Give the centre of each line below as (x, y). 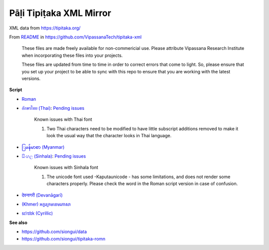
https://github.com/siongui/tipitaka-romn (64, 239)
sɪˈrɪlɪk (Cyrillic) (37, 213)
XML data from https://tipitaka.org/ (45, 28)
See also (18, 223)
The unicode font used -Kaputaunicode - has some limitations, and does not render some (138, 177)
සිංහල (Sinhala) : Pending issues (54, 156)
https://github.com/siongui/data (54, 232)
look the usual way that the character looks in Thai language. (109, 136)
